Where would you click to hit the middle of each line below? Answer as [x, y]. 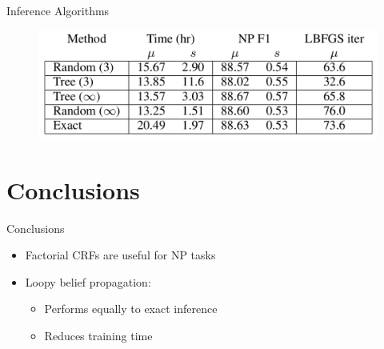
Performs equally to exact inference [131, 309]
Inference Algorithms [58, 10]
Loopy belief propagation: [88, 281]
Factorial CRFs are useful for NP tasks [120, 255]
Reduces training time [98, 336]
